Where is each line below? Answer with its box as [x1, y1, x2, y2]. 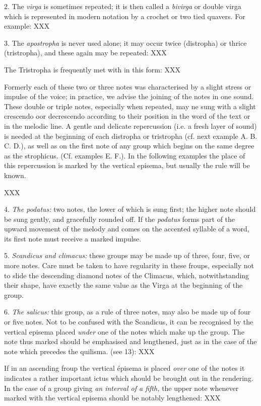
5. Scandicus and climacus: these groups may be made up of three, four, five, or [4, 250, 250, 261]
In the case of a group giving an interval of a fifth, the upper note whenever [4, 382, 239, 393]
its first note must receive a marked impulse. [4, 233, 142, 243]
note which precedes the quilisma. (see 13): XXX [4, 346, 155, 356]
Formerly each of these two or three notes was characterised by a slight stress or [4, 81, 251, 92]
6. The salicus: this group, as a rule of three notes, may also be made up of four [4, 306, 251, 317]
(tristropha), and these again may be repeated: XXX [4, 47, 167, 58]
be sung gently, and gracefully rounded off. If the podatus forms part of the [4, 213, 235, 224]
